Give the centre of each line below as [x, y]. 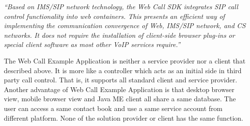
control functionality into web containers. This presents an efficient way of [114, 16]
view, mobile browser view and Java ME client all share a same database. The [120, 99]
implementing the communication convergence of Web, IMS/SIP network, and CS [125, 25]
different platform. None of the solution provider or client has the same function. [124, 118]
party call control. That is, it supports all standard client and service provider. [121, 80]
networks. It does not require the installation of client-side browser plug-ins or [119, 35]
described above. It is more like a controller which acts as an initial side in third [123, 70]
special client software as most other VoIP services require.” [92, 44]
